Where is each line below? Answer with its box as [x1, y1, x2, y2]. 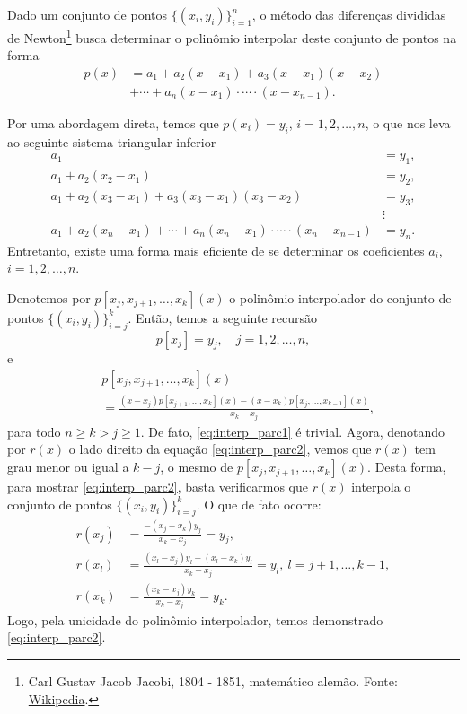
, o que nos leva [365, 113, 451, 132]
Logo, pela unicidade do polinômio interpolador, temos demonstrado [7, 610, 383, 629]
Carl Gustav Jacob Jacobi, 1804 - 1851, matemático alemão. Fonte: [28, 671, 398, 690]
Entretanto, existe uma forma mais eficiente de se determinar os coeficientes [7, 240, 425, 259]
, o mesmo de [160, 457, 233, 476]
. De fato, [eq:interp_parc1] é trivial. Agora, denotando [140, 422, 445, 440]
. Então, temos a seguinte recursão [128, 308, 317, 327]
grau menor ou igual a [7, 457, 129, 476]
